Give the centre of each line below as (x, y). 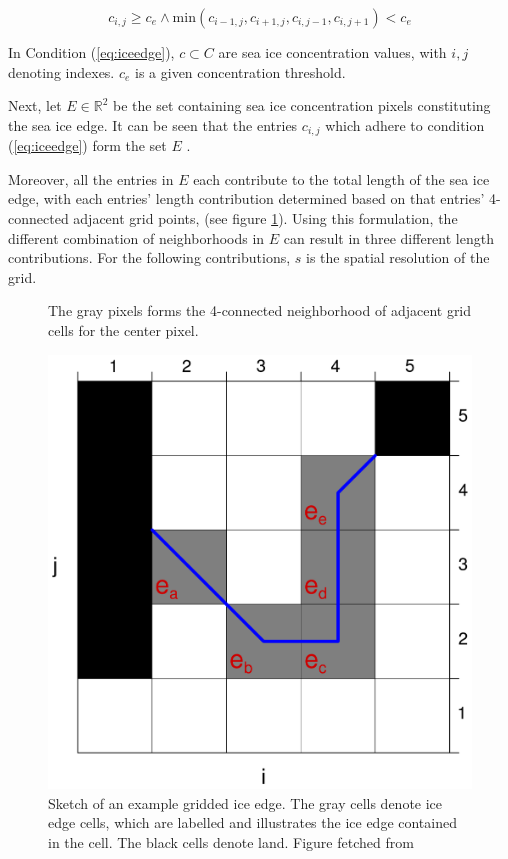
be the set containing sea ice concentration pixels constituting (302, 105)
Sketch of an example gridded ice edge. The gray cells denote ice (245, 802)
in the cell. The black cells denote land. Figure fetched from (231, 841)
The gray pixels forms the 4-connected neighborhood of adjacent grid (260, 310)
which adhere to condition (405, 124)
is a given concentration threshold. (240, 71)
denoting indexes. (61, 71)
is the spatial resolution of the (397, 257)
